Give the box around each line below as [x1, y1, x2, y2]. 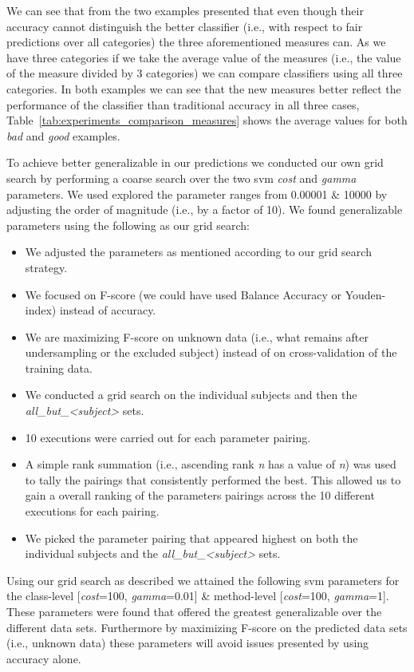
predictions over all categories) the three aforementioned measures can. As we [6, 34, 386, 50]
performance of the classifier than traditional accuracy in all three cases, [6, 96, 360, 113]
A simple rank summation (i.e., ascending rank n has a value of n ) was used [25, 456, 396, 472]
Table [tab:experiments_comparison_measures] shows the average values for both [6, 112, 408, 128]
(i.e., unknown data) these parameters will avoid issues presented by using [6, 634, 369, 651]
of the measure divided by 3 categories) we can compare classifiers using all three [6, 65, 403, 81]
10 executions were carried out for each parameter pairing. [25, 429, 311, 445]
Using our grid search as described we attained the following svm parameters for [6, 571, 400, 588]
